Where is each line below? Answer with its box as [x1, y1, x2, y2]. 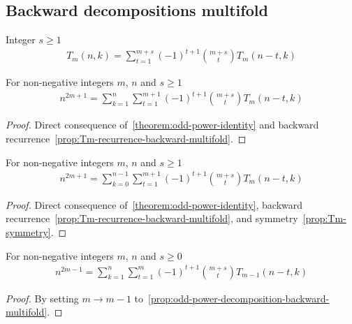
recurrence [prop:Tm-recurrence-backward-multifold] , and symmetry [6, 211, 298, 226]
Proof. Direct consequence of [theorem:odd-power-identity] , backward [6, 197, 303, 212]
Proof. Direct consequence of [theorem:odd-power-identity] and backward [6, 117, 319, 132]
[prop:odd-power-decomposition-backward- [148, 290, 330, 305]
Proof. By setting [6, 290, 79, 305]
